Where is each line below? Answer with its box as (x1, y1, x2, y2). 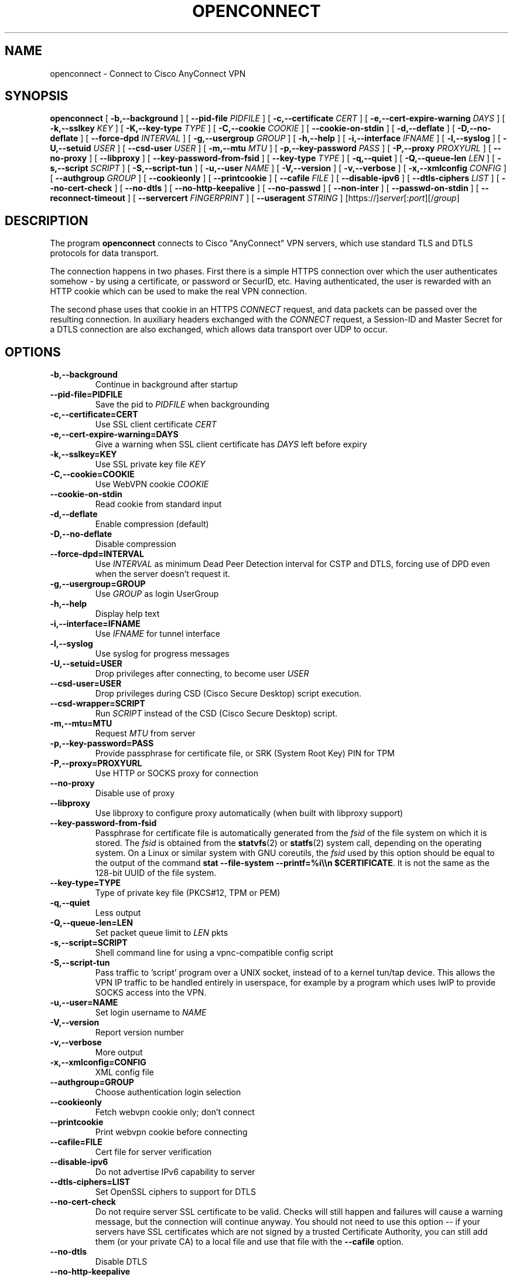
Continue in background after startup (95, 379, 238, 390)
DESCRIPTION (5, 213, 88, 228)
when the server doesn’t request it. (95, 569, 230, 579)
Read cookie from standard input (95, 499, 222, 510)
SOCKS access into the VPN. (95, 987, 207, 998)
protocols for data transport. (50, 248, 159, 259)
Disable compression (95, 539, 176, 549)
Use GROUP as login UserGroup (95, 589, 219, 599)
